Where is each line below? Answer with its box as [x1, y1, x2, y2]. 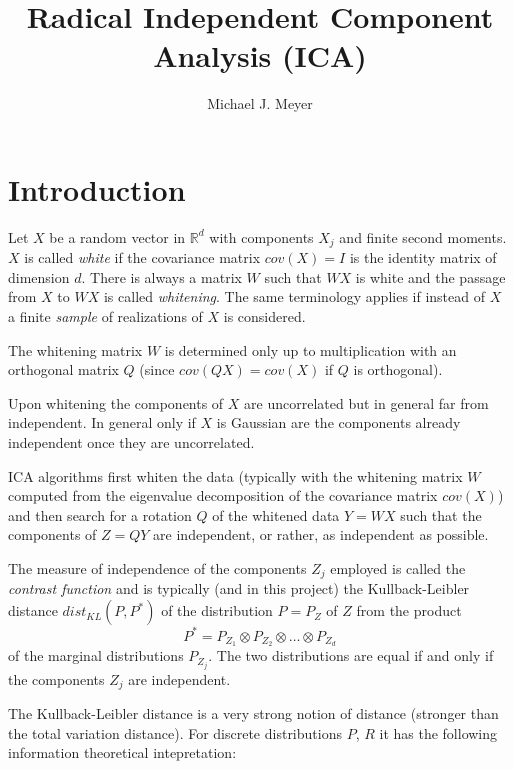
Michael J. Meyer [207, 93, 313, 114]
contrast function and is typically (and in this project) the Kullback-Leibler [8, 578, 470, 599]
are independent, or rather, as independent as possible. [153, 524, 489, 545]
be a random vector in [49, 226, 186, 247]
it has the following [379, 722, 498, 743]
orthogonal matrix [8, 359, 119, 380]
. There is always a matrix [81, 266, 242, 287]
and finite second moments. [339, 226, 507, 247]
